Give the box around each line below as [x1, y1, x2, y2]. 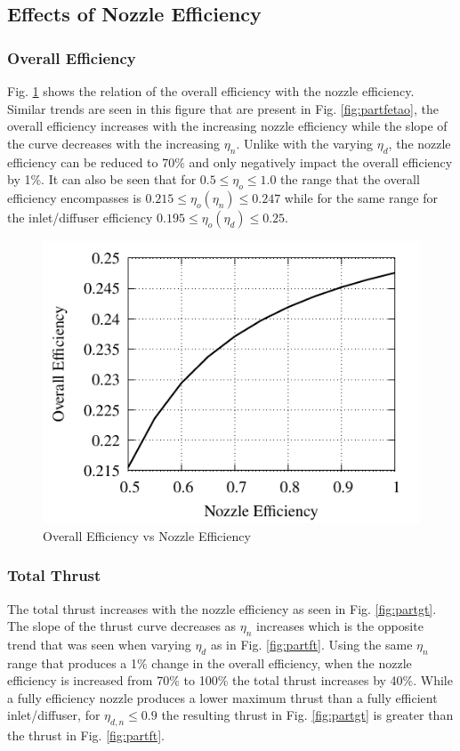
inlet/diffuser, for [7, 706, 101, 724]
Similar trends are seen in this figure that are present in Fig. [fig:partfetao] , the [7, 99, 439, 117]
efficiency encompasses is [7, 188, 141, 206]
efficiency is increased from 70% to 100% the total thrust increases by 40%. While [7, 671, 453, 690]
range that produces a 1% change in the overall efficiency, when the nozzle [7, 653, 412, 672]
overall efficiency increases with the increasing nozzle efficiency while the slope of [7, 117, 448, 135]
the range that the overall [280, 170, 420, 189]
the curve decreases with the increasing [7, 133, 221, 152]
